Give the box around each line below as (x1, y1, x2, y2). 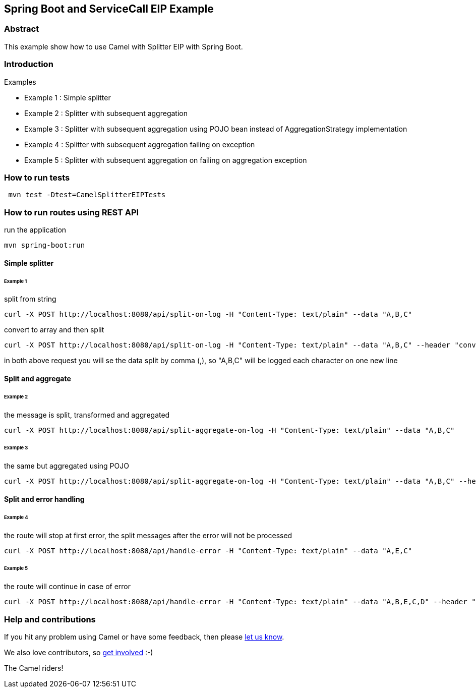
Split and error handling (4, 494, 85, 503)
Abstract (4, 24, 39, 34)
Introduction (4, 59, 53, 70)
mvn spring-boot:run (4, 241, 85, 250)
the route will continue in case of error (4, 582, 131, 591)
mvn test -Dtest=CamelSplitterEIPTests (8, 191, 166, 199)
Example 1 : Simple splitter (24, 93, 111, 102)
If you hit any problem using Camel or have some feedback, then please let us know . (4, 632, 284, 642)
